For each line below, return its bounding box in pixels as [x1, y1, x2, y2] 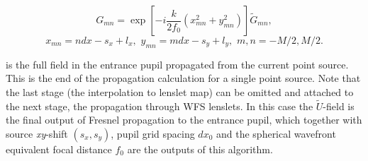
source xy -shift [6, 126, 68, 141]
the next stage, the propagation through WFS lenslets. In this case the [6, 98, 313, 113]
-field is [323, 98, 355, 113]
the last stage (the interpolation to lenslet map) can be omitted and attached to [6, 84, 354, 99]
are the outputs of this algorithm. [127, 141, 273, 156]
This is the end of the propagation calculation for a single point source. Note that [6, 71, 361, 85]
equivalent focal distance [6, 141, 112, 156]
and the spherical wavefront [216, 126, 336, 141]
